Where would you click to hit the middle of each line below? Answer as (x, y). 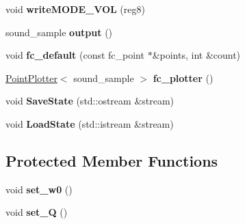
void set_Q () (37, 212)
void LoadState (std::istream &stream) (90, 123)
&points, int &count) (196, 55)
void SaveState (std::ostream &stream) (90, 101)
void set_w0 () (39, 189)
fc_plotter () (183, 78)
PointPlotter (31, 78)
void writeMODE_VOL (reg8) (75, 9)
